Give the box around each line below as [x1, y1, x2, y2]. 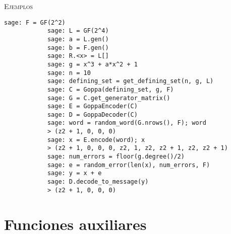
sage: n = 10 [47, 69, 91, 76]
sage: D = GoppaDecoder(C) [47, 111, 138, 118]
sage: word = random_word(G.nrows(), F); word [47, 119, 206, 127]
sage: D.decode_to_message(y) [47, 178, 149, 186]
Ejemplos [4, 1, 33, 11]
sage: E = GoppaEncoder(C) [47, 103, 138, 110]
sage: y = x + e [47, 170, 102, 177]
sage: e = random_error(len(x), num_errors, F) [47, 161, 210, 169]
